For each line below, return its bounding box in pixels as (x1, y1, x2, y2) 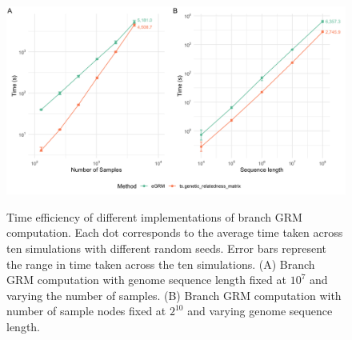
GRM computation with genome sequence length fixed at (6, 271, 286, 288)
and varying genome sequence (187, 302, 333, 319)
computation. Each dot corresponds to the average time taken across (6, 224, 343, 241)
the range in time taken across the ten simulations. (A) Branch (6, 255, 315, 272)
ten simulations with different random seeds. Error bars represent (6, 239, 326, 256)
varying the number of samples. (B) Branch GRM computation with (6, 286, 342, 303)
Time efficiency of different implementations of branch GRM (6, 208, 302, 225)
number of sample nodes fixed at (6, 302, 166, 319)
